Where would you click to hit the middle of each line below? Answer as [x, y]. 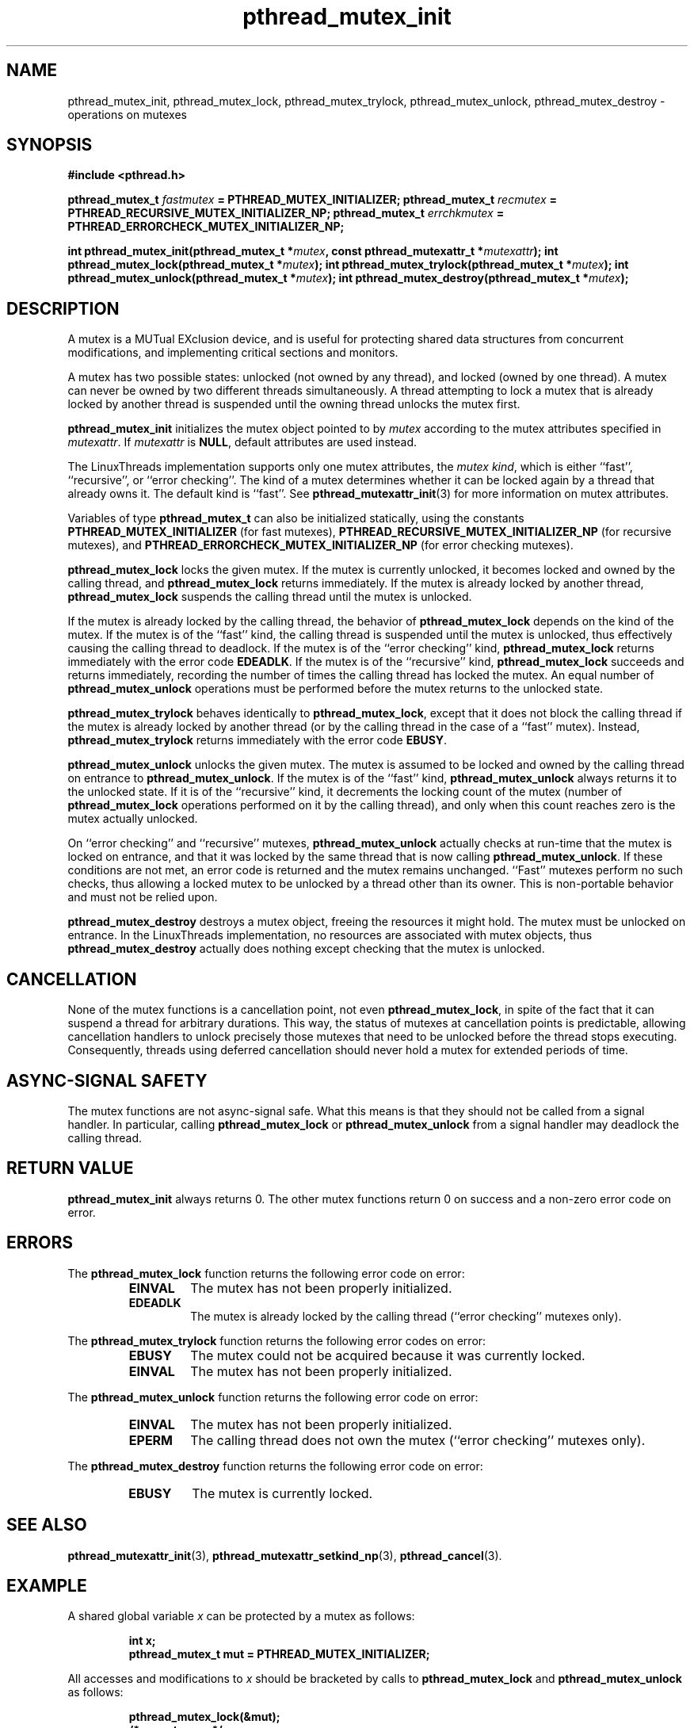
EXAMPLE [47, 1585]
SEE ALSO [47, 1525]
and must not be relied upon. [143, 897]
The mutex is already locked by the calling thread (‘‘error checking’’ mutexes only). [406, 1316]
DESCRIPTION [63, 308]
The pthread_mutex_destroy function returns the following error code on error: [275, 1466]
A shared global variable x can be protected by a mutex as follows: [241, 1616]
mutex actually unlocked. [133, 819]
